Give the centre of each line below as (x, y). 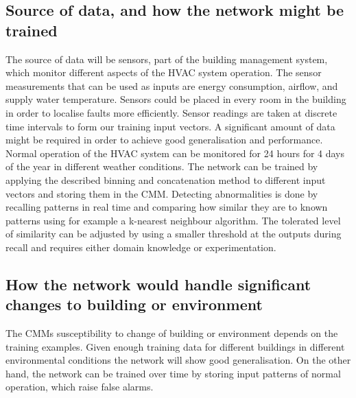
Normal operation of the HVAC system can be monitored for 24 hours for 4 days (175, 153)
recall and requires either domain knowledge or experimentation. (141, 247)
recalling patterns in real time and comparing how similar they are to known (167, 207)
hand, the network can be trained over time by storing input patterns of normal (173, 373)
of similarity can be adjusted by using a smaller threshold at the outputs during (174, 234)
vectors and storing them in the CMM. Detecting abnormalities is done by (162, 193)
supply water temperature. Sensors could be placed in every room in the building (176, 99)
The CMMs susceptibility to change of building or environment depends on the (172, 333)
